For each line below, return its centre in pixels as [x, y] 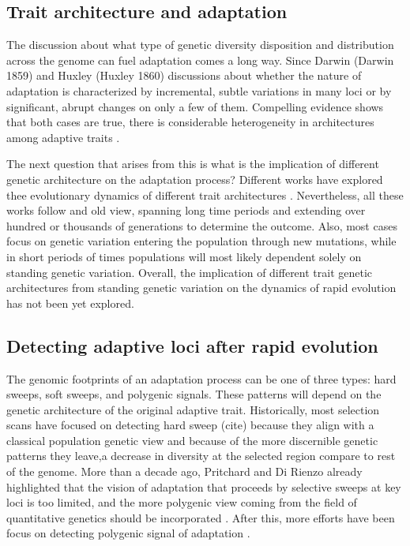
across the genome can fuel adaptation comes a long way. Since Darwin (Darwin [200, 60]
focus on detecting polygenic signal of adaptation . [128, 533]
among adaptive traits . [63, 137]
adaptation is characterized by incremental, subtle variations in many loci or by [199, 90]
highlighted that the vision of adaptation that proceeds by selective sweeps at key [204, 486]
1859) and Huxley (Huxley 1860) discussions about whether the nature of [184, 75]
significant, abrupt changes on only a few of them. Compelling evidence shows [195, 106]
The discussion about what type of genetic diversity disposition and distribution [200, 45]
